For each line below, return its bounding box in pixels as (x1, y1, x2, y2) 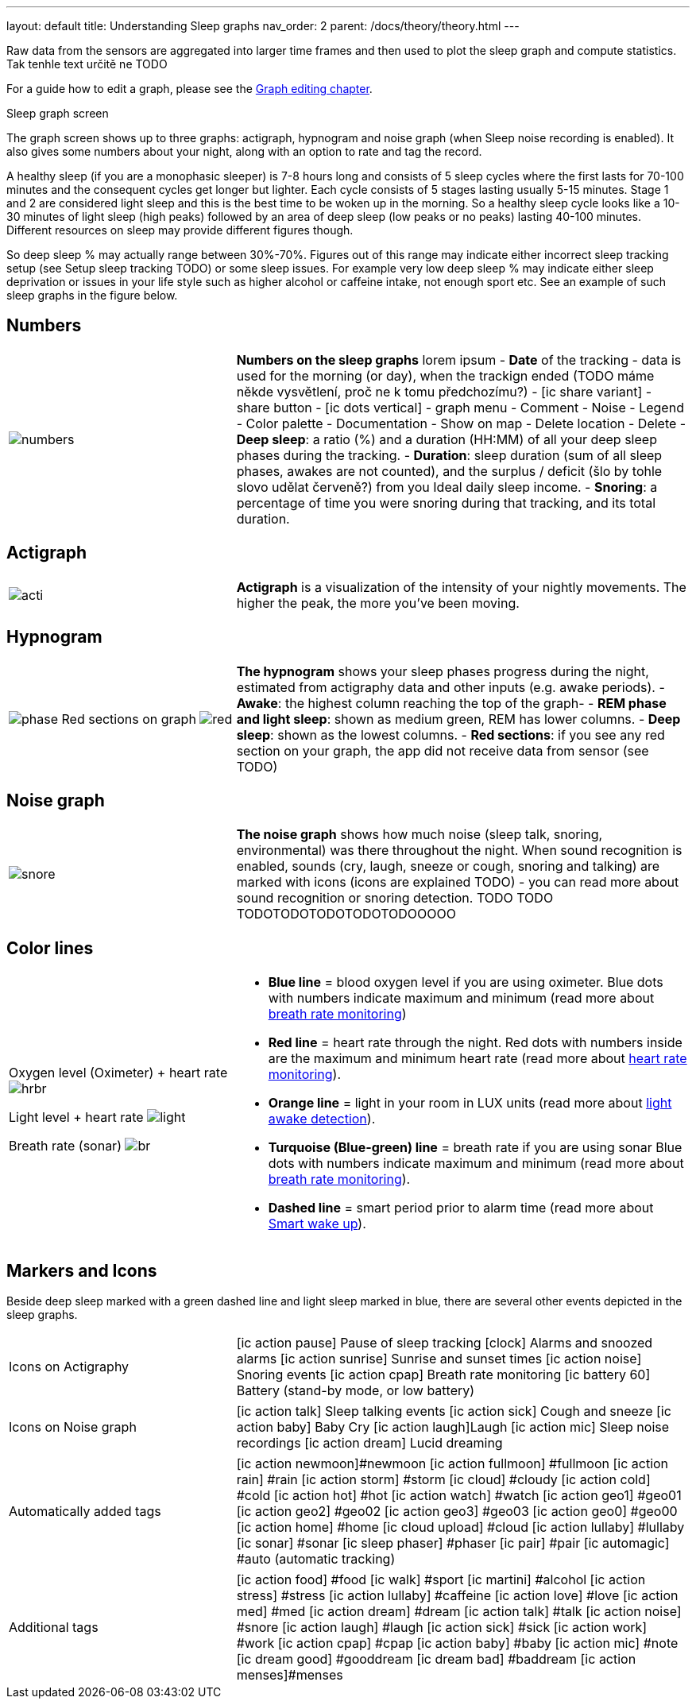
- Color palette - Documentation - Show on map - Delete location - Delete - (236, 415, 686, 431)
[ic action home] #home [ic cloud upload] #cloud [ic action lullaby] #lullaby (236, 1519, 685, 1536)
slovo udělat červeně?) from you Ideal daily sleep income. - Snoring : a (236, 478, 658, 495)
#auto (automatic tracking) (236, 1551, 396, 1568)
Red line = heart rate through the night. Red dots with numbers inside (268, 1034, 682, 1051)
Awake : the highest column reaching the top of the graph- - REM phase (236, 694, 667, 711)
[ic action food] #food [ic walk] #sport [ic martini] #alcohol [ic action (236, 1572, 646, 1588)
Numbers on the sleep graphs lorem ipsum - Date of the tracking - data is (236, 351, 682, 368)
